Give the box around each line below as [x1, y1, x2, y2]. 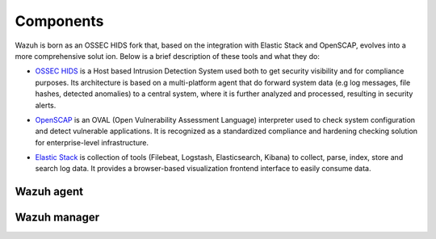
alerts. [35, 100, 57, 110]
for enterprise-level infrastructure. [35, 137, 149, 147]
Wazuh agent [15, 185, 84, 199]
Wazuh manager [15, 211, 100, 224]
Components [15, 12, 104, 30]
